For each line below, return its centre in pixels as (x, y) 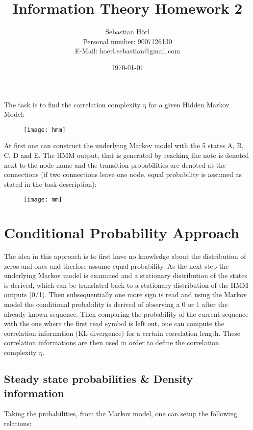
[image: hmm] (45, 130)
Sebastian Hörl (127, 32)
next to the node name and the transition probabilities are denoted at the (115, 164)
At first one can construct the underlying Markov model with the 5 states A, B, (124, 145)
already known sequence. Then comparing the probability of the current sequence (126, 314)
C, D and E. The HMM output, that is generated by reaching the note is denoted (126, 155)
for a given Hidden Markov (189, 104)
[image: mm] (43, 200)
